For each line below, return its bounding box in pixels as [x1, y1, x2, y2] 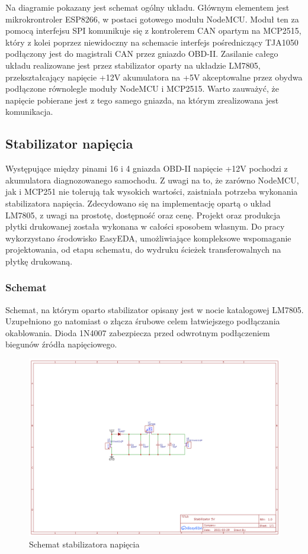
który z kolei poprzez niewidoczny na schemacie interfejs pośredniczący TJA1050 [5, 36, 299, 48]
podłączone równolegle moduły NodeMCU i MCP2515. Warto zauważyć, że [5, 82, 279, 95]
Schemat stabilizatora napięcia [29, 538, 140, 550]
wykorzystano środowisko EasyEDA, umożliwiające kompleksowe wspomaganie [5, 231, 291, 244]
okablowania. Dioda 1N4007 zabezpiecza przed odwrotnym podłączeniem [5, 326, 270, 339]
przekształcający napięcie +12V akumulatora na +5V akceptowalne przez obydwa [5, 70, 303, 83]
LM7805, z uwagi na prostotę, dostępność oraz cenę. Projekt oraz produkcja [5, 208, 281, 221]
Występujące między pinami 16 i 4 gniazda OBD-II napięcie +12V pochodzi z [5, 162, 288, 175]
